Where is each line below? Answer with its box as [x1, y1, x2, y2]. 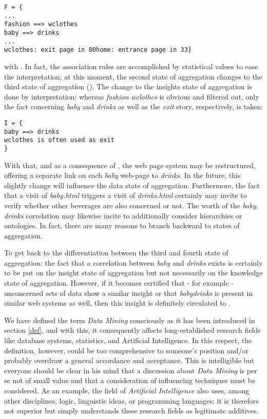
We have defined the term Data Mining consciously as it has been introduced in [4, 314, 255, 325]
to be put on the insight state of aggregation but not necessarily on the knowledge [4, 267, 263, 278]
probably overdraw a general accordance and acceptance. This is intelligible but [4, 355, 255, 366]
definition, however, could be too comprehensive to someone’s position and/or [4, 345, 249, 355]
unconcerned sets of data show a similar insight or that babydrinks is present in [4, 287, 253, 298]
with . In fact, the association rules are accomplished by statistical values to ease [4, 61, 258, 71]
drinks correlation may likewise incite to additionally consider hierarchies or [4, 210, 242, 221]
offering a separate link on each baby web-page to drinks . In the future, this [4, 170, 241, 181]
